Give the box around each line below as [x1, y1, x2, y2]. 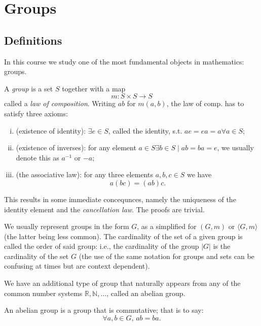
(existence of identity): [16, 125, 86, 136]
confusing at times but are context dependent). [4, 260, 150, 271]
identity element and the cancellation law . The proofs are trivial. [4, 204, 205, 214]
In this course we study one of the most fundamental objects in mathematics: [4, 56, 244, 67]
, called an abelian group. [106, 287, 185, 298]
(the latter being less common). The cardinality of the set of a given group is [4, 231, 243, 241]
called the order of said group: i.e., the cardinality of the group [4, 241, 199, 251]
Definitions [4, 32, 62, 48]
